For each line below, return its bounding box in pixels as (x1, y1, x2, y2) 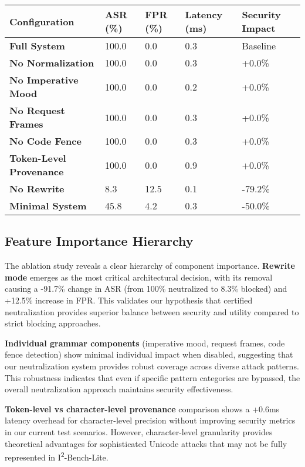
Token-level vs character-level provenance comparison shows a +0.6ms (5, 402, 280, 415)
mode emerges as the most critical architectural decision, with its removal (5, 271, 273, 283)
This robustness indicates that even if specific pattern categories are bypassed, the (5, 371, 300, 383)
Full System (9, 39, 65, 52)
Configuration (9, 14, 74, 28)
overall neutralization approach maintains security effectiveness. (5, 383, 233, 395)
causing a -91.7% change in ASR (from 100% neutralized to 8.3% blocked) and (5, 282, 287, 295)
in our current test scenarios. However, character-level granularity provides (5, 425, 273, 438)
